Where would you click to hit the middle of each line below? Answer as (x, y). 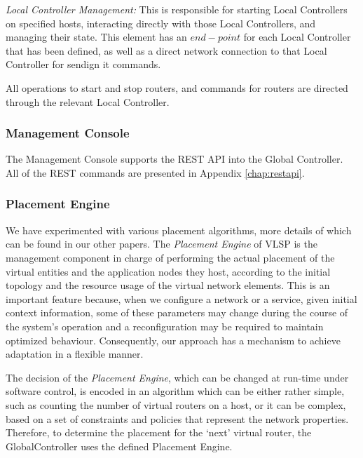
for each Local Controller (297, 37)
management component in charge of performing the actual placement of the (170, 257)
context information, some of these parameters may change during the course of (177, 312)
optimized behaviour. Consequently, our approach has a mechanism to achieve (173, 340)
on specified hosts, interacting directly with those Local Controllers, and (161, 23)
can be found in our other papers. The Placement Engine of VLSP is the (162, 244)
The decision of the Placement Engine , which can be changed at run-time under (177, 377)
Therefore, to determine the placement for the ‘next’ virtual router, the (159, 432)
